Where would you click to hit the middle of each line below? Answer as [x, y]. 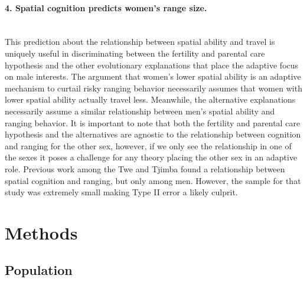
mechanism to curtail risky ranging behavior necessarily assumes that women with [153, 88]
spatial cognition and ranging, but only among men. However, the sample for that [153, 180]
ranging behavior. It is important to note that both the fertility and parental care [153, 122]
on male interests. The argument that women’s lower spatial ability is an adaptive [153, 76]
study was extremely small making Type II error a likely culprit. [121, 192]
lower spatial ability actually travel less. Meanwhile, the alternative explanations [150, 99]
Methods [41, 232]
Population [39, 270]
